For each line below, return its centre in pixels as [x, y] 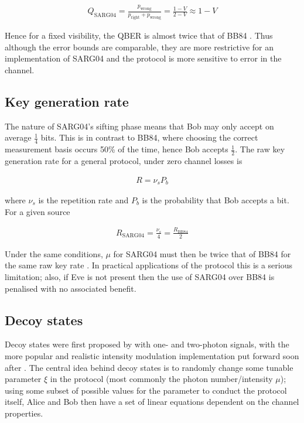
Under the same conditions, [54, 253]
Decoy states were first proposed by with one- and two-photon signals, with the [147, 344]
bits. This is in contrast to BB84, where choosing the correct [149, 137]
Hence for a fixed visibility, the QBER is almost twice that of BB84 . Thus [139, 35]
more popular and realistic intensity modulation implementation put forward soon [152, 355]
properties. [24, 413]
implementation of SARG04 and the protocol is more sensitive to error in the [143, 58]
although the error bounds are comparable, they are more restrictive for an [139, 47]
